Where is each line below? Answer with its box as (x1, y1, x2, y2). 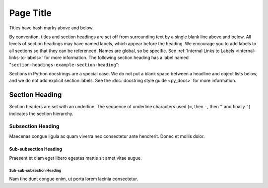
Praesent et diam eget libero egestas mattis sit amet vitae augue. (9, 155, 142, 161)
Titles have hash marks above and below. (9, 25, 94, 31)
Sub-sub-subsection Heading (9, 168, 62, 173)
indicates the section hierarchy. (9, 111, 73, 117)
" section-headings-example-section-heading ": (9, 62, 120, 67)
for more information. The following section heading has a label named (44, 55, 189, 61)
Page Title (9, 7, 52, 18)
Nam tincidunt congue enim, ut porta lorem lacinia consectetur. (9, 176, 138, 182)
